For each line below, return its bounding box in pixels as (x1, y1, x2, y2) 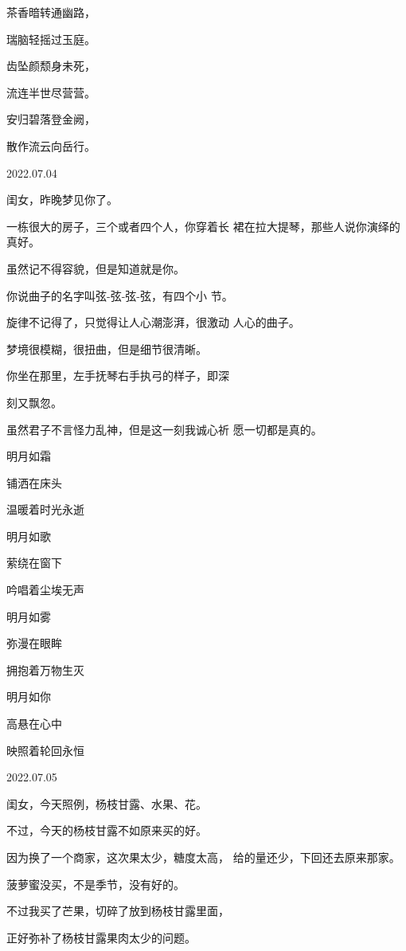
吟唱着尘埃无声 (6, 581, 84, 598)
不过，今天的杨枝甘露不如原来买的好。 (6, 822, 207, 839)
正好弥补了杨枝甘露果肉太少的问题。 (6, 929, 196, 945)
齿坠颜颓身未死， (6, 57, 96, 74)
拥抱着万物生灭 (6, 661, 84, 678)
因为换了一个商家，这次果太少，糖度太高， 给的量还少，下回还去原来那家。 (6, 849, 400, 865)
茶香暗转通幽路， (6, 4, 96, 20)
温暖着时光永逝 (6, 501, 84, 518)
